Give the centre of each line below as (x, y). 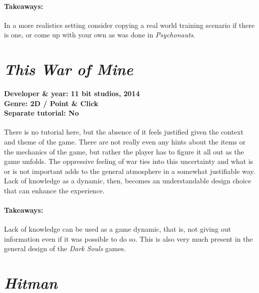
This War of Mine (69, 69)
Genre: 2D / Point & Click (51, 103)
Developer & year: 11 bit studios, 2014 (72, 93)
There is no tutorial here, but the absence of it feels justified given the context (124, 132)
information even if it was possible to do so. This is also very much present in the (129, 238)
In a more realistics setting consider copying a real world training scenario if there (129, 25)
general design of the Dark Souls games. (65, 248)
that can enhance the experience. (54, 190)
